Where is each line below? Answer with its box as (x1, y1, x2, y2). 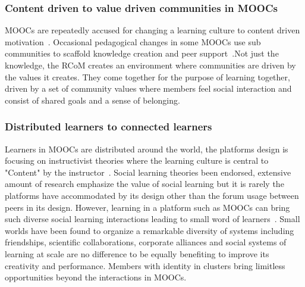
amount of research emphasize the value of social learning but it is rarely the (5, 177, 284, 190)
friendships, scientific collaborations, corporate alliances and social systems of (5, 236, 287, 248)
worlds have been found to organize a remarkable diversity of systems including (5, 224, 294, 236)
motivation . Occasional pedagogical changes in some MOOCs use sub (5, 35, 261, 48)
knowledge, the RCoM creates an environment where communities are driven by (5, 59, 296, 71)
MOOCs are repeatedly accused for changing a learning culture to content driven (5, 24, 300, 36)
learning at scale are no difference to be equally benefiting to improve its (5, 247, 269, 260)
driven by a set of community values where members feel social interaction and (5, 82, 292, 95)
